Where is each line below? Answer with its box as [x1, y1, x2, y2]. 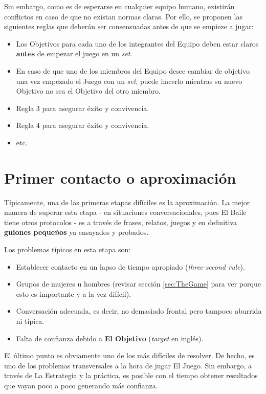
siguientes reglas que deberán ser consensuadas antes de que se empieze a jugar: [4, 21, 254, 32]
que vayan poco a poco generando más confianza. [4, 380, 158, 390]
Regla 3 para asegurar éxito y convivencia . [16, 102, 149, 113]
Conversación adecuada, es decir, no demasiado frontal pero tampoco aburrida [16, 305, 262, 316]
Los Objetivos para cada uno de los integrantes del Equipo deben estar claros [16, 38, 259, 49]
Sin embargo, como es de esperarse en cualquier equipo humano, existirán [4, 1, 235, 11]
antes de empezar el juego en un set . [16, 48, 132, 59]
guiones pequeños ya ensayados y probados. [4, 227, 149, 237]
